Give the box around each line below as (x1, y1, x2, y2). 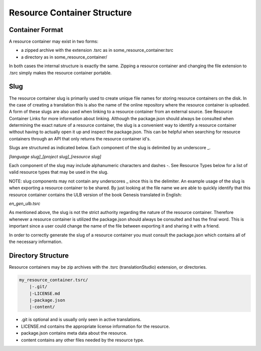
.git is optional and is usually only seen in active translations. (21, 317, 142, 322)
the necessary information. (9, 239, 63, 244)
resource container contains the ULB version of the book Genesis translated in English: (9, 192, 182, 198)
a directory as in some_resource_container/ (21, 54, 107, 60)
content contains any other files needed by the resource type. (21, 337, 145, 343)
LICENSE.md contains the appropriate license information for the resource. (21, 323, 170, 329)
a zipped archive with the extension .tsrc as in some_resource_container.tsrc (21, 47, 174, 53)
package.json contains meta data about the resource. (21, 330, 128, 336)
